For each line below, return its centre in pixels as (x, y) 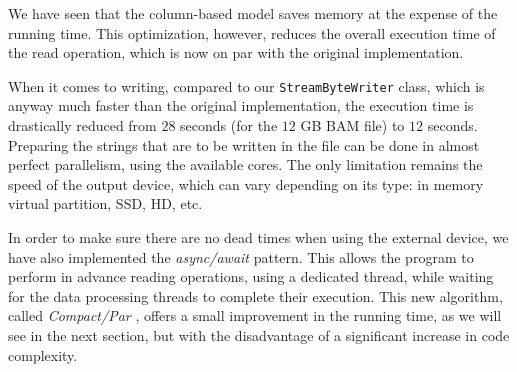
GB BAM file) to (352, 125)
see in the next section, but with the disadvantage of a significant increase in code (259, 334)
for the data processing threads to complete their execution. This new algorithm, (255, 295)
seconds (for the (229, 125)
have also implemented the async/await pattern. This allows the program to (241, 256)
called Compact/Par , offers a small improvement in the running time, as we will (255, 315)
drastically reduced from (82, 125)
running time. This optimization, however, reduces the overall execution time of (252, 32)
